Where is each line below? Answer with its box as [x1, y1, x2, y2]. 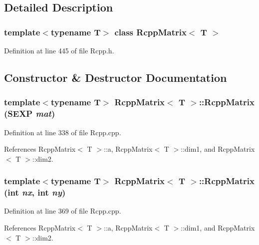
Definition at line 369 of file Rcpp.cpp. [4, 206, 121, 216]
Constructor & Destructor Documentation [4, 69, 227, 85]
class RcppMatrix [114, 25, 187, 38]
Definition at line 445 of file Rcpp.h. [4, 45, 114, 55]
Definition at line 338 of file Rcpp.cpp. [4, 127, 121, 137]
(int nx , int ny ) [4, 186, 66, 199]
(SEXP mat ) [4, 107, 55, 120]
